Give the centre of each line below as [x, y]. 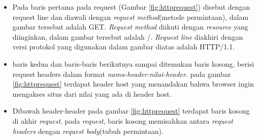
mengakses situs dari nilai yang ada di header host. [92, 93]
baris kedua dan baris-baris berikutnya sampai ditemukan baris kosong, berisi [133, 63]
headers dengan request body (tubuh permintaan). [88, 131]
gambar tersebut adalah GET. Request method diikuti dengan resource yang [130, 27]
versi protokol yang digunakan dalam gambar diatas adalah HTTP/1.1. [124, 47]
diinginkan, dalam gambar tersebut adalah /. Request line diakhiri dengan [128, 36]
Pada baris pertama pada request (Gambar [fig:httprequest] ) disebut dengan [131, 7]
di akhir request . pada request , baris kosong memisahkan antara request [123, 120]
